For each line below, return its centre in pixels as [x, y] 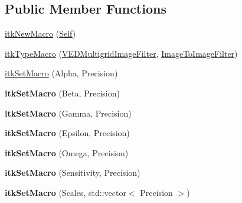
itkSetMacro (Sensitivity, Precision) [73, 173]
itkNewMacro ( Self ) [40, 33]
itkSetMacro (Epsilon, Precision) [67, 133]
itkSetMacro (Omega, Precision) [67, 152]
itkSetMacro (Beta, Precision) [62, 93]
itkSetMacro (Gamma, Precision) [68, 113]
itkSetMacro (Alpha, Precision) [61, 73]
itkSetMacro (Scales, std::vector [66, 192]
